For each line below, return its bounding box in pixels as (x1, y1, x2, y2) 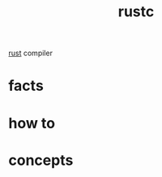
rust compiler (8, 48, 53, 58)
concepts (8, 151, 74, 169)
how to (8, 114, 55, 132)
